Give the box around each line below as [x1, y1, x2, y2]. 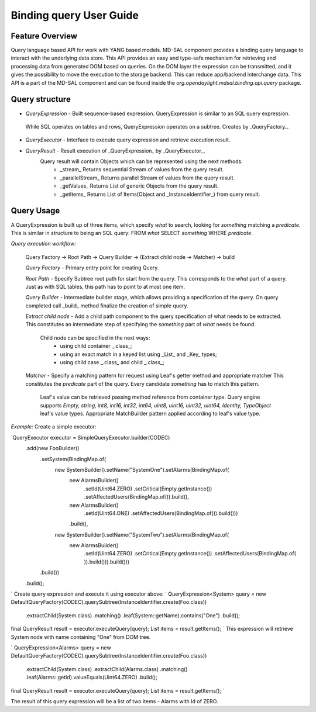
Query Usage [11, 206, 60, 216]
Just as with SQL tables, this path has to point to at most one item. [25, 283, 186, 290]
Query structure [11, 94, 71, 105]
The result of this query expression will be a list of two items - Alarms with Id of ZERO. [11, 697, 219, 704]
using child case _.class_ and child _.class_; [60, 359, 164, 366]
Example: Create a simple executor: [11, 423, 97, 430]
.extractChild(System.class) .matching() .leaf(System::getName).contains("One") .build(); [25, 611, 240, 619]
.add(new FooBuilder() [25, 445, 80, 452]
